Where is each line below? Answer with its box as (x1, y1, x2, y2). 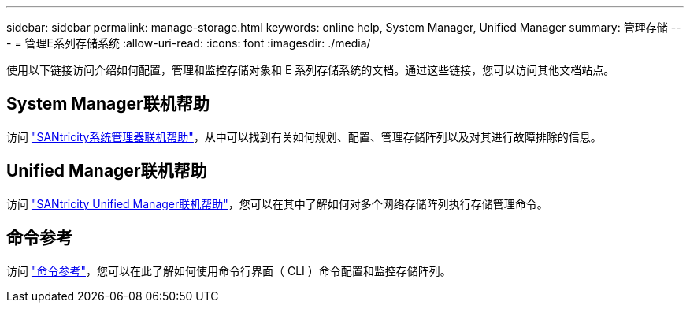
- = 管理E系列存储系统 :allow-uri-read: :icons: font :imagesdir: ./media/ (6, 36, 371, 50)
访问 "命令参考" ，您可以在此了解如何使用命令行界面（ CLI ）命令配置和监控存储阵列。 (6, 263, 451, 277)
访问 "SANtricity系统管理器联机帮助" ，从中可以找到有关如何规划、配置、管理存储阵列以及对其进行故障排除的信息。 (6, 129, 602, 143)
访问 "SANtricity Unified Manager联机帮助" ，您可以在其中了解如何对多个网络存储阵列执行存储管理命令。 (6, 196, 548, 210)
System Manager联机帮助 (6, 94, 210, 114)
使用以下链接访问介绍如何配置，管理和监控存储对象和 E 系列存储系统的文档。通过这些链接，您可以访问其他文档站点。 (6, 63, 615, 76)
